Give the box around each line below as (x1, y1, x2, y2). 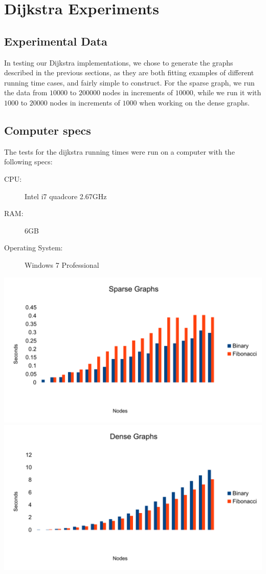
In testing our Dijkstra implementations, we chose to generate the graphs (4, 57, 233, 68)
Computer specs (4, 122, 91, 138)
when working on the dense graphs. (139, 97, 250, 108)
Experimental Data (4, 33, 107, 49)
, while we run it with (193, 87, 261, 98)
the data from (4, 87, 48, 98)
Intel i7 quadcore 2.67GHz (25, 190, 107, 201)
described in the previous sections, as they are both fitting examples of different (4, 67, 254, 78)
